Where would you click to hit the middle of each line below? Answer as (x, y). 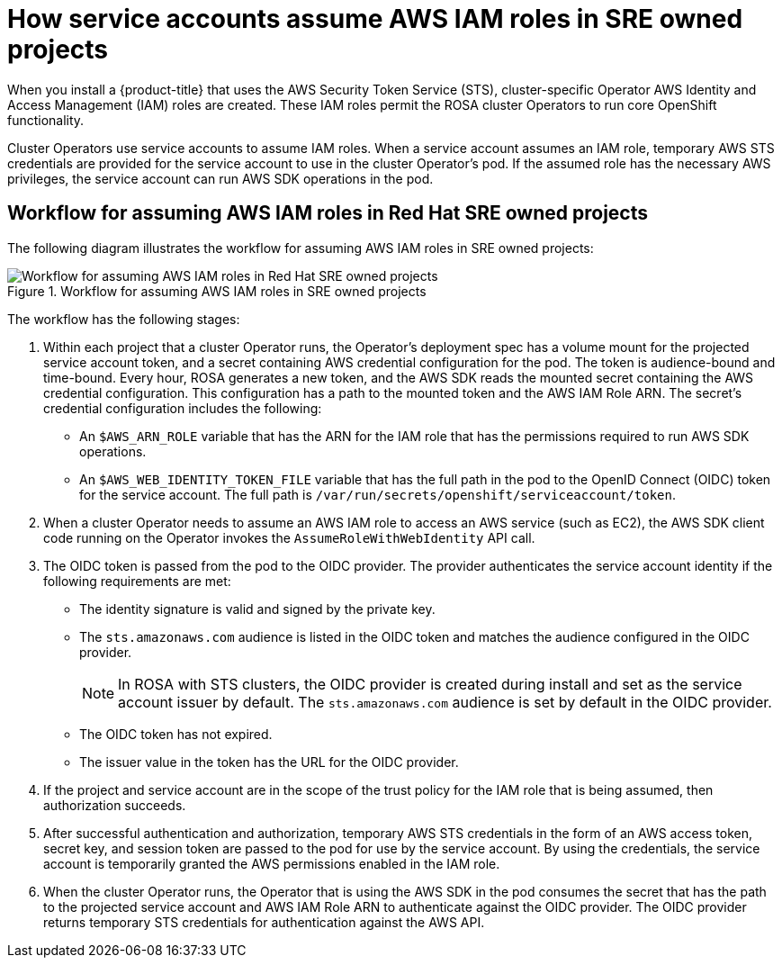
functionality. (46, 120)
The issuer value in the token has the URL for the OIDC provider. (269, 762)
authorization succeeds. (115, 805)
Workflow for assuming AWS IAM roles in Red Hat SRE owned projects (328, 213)
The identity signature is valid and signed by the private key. (257, 609)
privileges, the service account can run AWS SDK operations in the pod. (220, 178)
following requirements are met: (137, 581)
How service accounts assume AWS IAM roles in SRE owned (375, 19)
